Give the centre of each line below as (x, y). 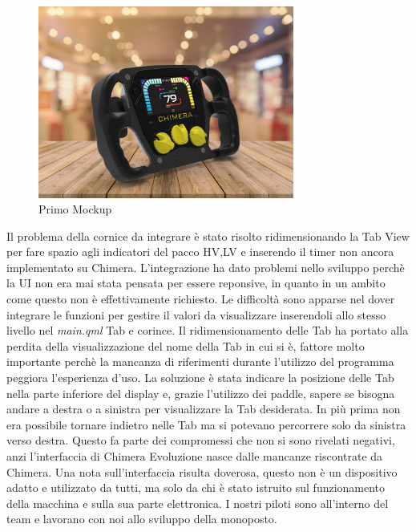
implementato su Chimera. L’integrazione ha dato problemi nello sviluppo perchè (206, 267)
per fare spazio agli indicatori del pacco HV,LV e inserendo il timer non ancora (200, 252)
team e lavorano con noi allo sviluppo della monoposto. (142, 519)
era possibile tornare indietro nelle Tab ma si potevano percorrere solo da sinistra (206, 424)
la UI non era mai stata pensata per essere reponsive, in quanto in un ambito (196, 283)
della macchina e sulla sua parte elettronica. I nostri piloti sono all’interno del (198, 503)
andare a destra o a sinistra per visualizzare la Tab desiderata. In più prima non (204, 409)
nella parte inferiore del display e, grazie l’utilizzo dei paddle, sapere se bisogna (201, 393)
